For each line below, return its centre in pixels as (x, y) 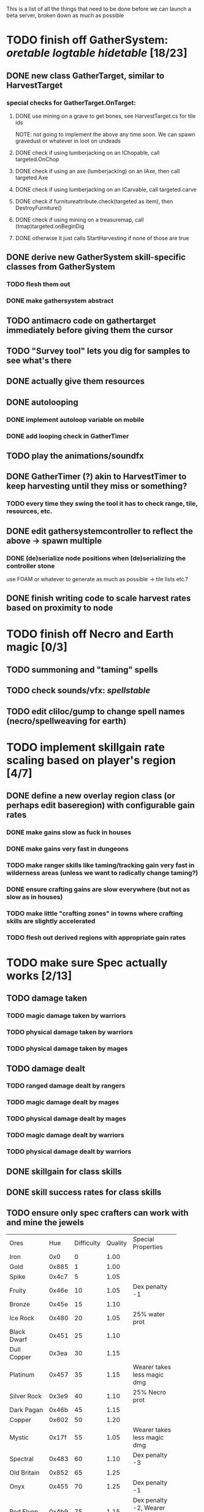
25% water (149, 1314)
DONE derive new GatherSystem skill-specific (96, 258)
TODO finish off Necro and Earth (90, 634)
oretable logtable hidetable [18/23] (97, 53)
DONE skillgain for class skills (64, 1171)
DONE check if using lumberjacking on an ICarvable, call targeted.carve (106, 189)
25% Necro (149, 1392)
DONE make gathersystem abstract (60, 301)
